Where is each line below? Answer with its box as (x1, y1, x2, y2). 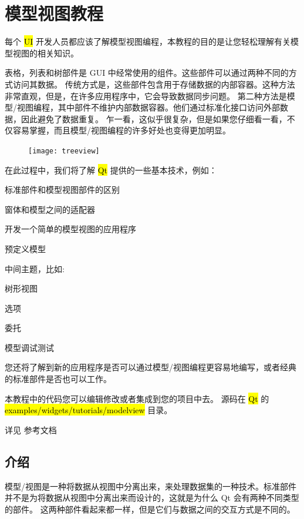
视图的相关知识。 (12, 46, 79, 59)
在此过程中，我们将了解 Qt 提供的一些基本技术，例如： (5, 163, 217, 176)
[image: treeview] (28, 146, 100, 155)
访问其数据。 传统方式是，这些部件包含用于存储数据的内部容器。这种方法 (12, 78, 295, 90)
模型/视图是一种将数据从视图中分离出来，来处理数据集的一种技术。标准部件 (5, 480, 296, 492)
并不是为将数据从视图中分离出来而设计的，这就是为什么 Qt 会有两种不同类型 (5, 491, 299, 504)
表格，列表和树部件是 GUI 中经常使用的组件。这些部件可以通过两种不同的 (5, 66, 289, 79)
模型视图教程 (5, 1, 104, 25)
